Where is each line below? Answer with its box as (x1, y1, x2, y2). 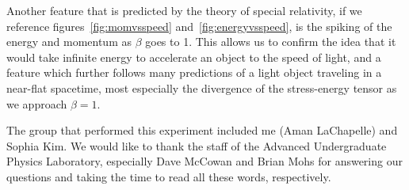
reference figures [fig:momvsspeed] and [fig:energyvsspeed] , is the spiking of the (6, 17, 392, 34)
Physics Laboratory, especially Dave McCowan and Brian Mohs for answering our (6, 153, 403, 169)
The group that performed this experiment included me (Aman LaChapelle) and (6, 122, 398, 139)
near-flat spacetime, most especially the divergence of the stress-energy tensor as (6, 79, 397, 96)
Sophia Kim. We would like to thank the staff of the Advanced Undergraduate (6, 137, 387, 154)
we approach (6, 95, 67, 112)
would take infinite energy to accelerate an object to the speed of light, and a (6, 48, 381, 65)
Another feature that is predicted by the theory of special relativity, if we (6, 2, 362, 18)
